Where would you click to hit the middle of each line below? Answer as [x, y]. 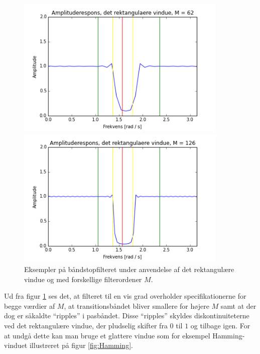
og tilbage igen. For [220, 325]
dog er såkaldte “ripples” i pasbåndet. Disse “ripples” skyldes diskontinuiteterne [127, 316]
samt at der [238, 305]
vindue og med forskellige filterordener [83, 279]
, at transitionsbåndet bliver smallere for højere [137, 305]
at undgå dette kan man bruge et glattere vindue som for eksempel [107, 335]
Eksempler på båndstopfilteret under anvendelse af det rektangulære [129, 269]
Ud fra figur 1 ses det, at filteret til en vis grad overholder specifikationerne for [125, 296]
